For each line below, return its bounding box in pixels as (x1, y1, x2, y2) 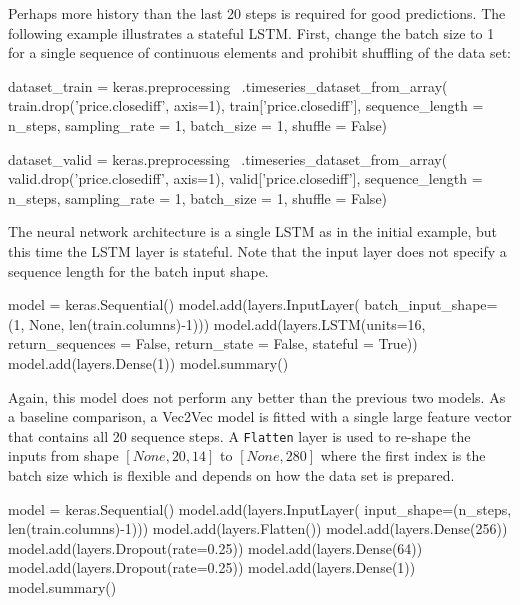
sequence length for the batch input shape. (8, 260, 269, 281)
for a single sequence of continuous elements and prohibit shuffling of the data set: (8, 42, 511, 63)
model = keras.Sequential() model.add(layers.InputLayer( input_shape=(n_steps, (8, 498, 512, 519)
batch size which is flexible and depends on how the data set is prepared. (8, 464, 455, 485)
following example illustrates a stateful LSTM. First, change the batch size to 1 (8, 22, 495, 43)
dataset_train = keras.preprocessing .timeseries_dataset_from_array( (8, 75, 448, 96)
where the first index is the (320, 445, 486, 466)
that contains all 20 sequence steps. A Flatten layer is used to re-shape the (8, 425, 471, 446)
